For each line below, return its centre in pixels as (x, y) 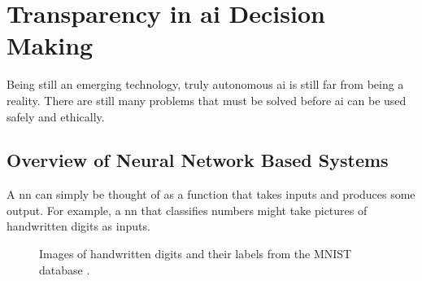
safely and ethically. (56, 116)
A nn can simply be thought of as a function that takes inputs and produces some (211, 194)
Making (50, 45)
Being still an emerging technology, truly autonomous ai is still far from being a (205, 84)
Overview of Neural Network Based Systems (198, 160)
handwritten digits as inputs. (78, 226)
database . (65, 269)
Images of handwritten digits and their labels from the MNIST (196, 254)
